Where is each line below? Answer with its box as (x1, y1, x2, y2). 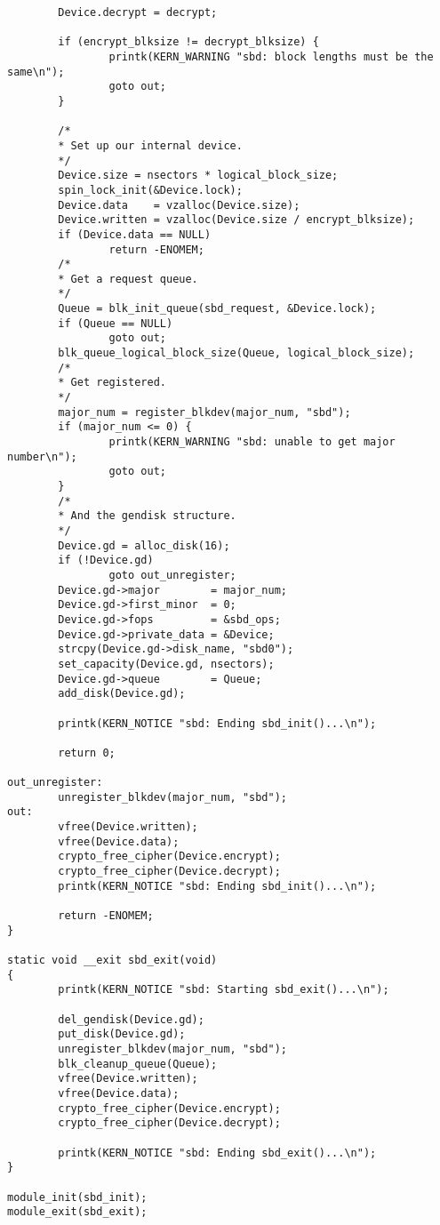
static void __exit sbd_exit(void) (7, 954, 218, 966)
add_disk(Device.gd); (58, 687, 186, 701)
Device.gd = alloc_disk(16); (58, 539, 230, 552)
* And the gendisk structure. (58, 509, 236, 523)
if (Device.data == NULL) (58, 228, 212, 241)
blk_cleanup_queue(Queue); (58, 1057, 218, 1070)
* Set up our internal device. (58, 139, 243, 152)
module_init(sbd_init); (7, 1190, 148, 1204)
